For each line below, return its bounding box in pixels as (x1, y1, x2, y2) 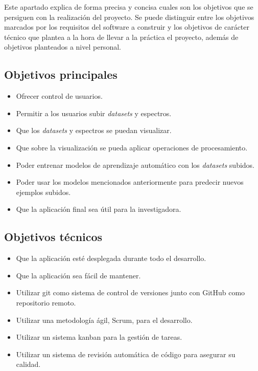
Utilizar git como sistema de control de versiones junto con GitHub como (16, 287, 245, 298)
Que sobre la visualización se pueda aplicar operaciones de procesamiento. (16, 142, 248, 152)
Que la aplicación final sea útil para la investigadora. (16, 204, 181, 214)
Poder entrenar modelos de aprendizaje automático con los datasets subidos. (16, 159, 255, 170)
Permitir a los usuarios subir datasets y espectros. (16, 107, 172, 118)
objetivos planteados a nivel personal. (4, 41, 121, 52)
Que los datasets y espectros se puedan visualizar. (16, 125, 172, 136)
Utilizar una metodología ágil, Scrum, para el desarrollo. (16, 314, 193, 325)
